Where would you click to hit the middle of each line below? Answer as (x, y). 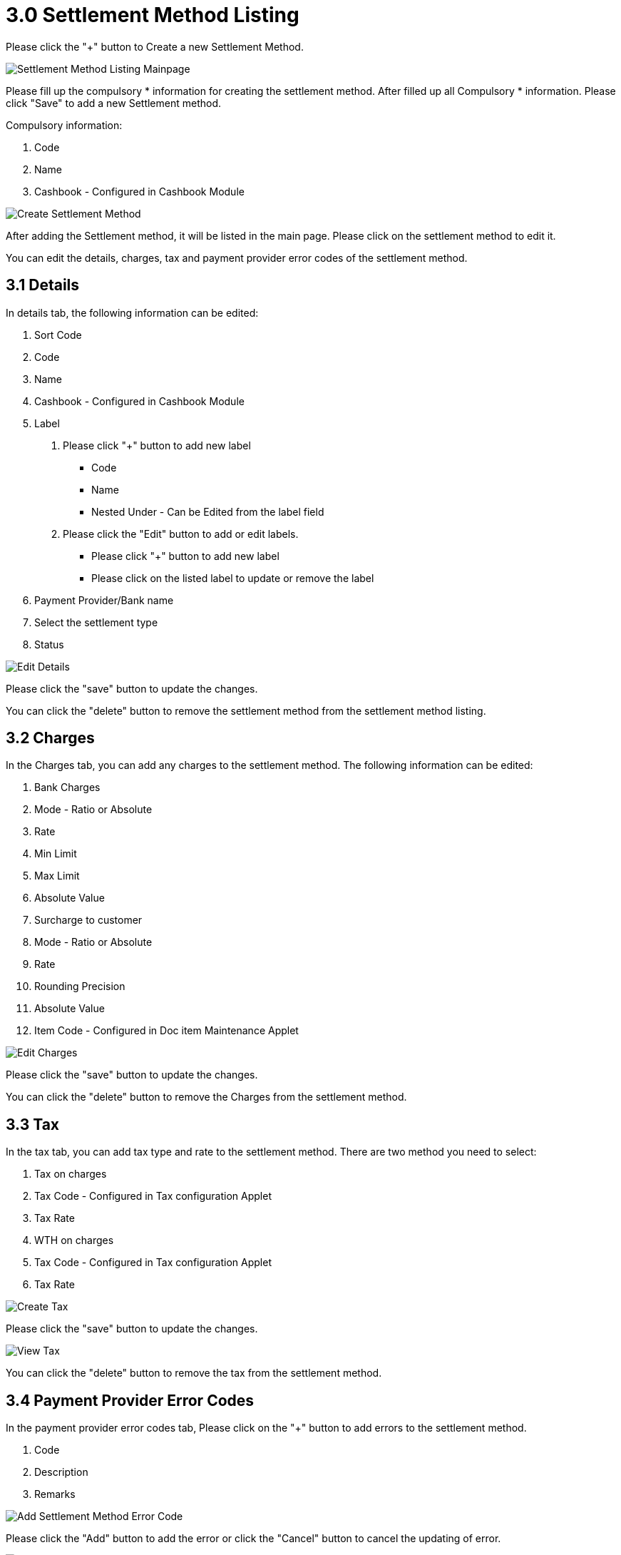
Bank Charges (67, 787)
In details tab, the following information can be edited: (132, 312)
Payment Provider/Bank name (104, 600)
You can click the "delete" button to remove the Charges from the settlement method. (206, 1097)
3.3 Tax (33, 1124)
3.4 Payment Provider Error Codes (130, 1400)
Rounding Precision (80, 986)
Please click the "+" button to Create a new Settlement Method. (155, 46)
